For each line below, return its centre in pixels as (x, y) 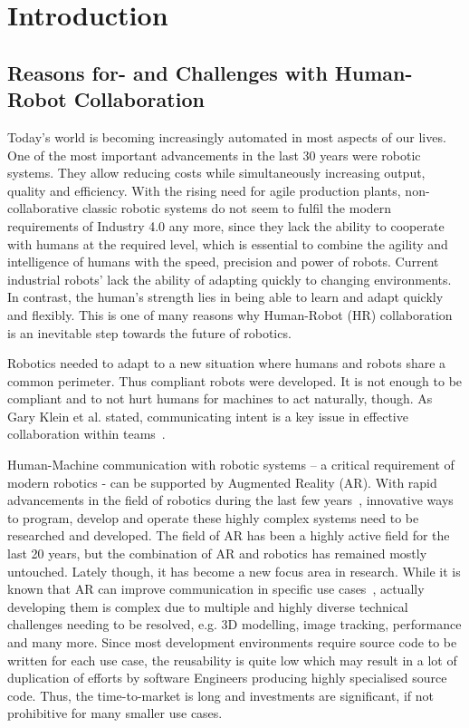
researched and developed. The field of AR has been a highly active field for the (229, 535)
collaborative (43, 208)
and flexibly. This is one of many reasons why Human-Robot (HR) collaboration (230, 314)
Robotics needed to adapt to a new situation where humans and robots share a (227, 363)
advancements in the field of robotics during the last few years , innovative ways (230, 500)
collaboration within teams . (86, 434)
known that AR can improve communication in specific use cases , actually (216, 589)
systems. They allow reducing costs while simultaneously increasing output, (216, 173)
